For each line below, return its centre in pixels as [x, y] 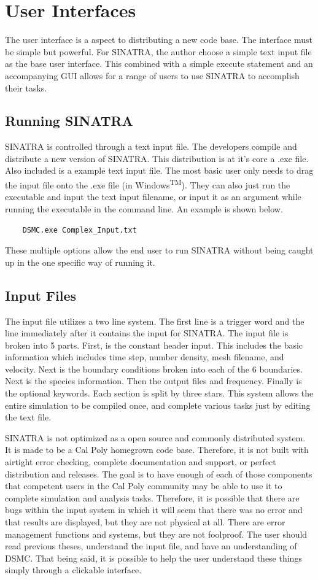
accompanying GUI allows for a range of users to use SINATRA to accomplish [152, 75]
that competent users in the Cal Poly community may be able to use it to [144, 486]
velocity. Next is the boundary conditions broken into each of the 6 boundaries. [154, 369]
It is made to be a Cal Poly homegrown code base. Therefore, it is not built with [157, 450]
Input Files [41, 295]
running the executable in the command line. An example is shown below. [144, 208]
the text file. [28, 417]
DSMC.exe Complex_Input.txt [79, 230]
